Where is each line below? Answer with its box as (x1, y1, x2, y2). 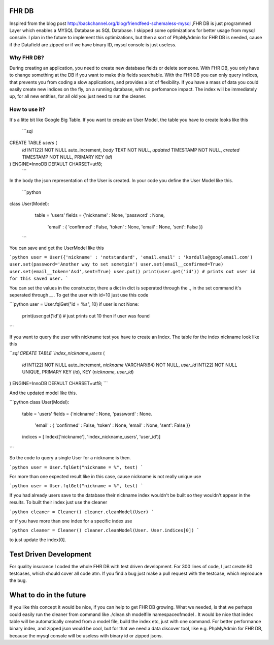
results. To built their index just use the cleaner (9, 499, 108, 506)
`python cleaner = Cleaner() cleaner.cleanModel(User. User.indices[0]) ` (9, 527, 200, 534)
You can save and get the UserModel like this (9, 245, 104, 251)
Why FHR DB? (9, 54, 44, 61)
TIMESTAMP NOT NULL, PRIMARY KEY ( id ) (22, 154, 113, 160)
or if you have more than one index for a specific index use (9, 518, 132, 524)
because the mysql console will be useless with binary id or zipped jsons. (9, 632, 163, 638)
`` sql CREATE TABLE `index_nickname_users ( (9, 350, 105, 356)
